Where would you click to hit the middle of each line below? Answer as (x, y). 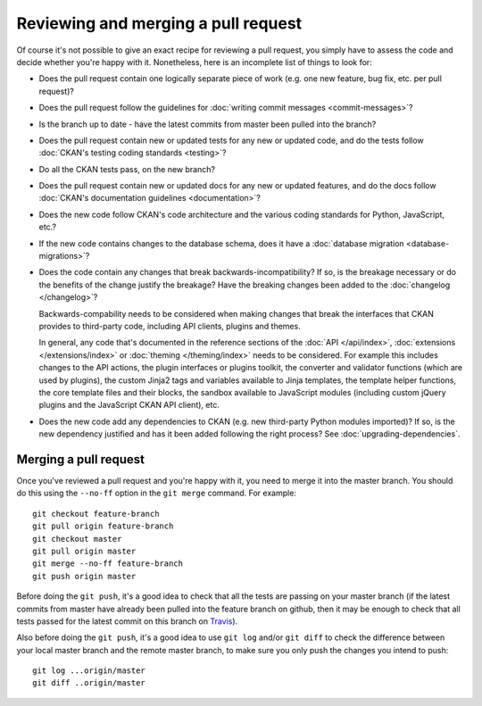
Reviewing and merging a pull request (159, 23)
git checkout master (77, 539)
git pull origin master (84, 551)
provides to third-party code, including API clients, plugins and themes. (170, 326)
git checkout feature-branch (96, 514)
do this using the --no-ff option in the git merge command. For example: (156, 493)
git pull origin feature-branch (103, 526)
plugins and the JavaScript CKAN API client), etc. (129, 405)
